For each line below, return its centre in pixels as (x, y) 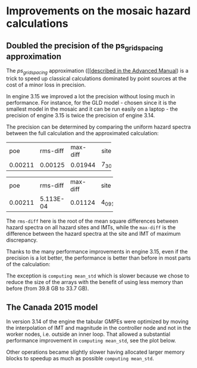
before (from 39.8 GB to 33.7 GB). (48, 289)
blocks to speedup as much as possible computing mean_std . (80, 358)
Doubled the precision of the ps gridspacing (85, 46)
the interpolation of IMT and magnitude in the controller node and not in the (99, 328)
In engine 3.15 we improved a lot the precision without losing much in (91, 96)
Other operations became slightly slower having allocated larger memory (96, 352)
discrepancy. (22, 240)
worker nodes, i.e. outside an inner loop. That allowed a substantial (88, 334)
